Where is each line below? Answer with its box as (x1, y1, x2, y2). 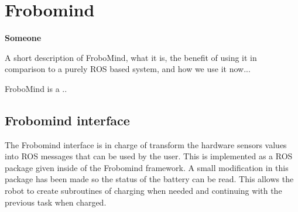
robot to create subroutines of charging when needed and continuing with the (5, 184, 282, 197)
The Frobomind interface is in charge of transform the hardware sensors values (5, 138, 287, 151)
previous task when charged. (5, 196, 107, 208)
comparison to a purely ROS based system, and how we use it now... (5, 63, 251, 75)
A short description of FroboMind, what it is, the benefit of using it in (5, 51, 257, 63)
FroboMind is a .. (5, 82, 67, 94)
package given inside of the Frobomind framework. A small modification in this (5, 161, 289, 173)
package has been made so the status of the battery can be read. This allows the (5, 173, 294, 185)
